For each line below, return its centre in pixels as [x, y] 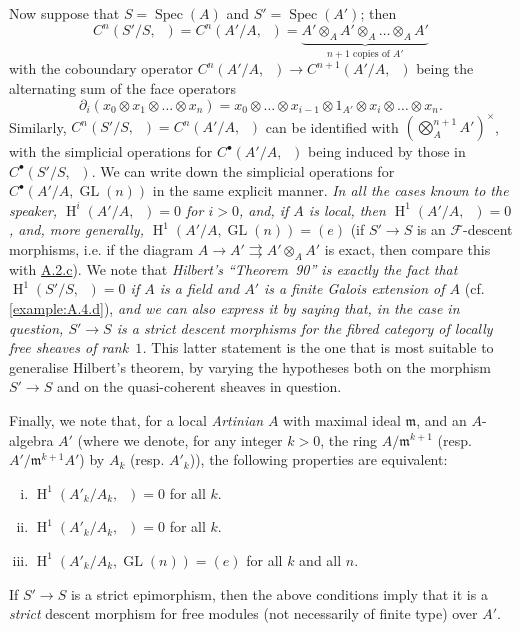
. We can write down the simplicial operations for [243, 170]
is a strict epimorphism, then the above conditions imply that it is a [279, 593]
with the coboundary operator [101, 68]
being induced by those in [387, 151]
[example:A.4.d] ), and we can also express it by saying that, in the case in [234, 307]
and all [320, 559]
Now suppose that [64, 13]
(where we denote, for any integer [180, 439]
